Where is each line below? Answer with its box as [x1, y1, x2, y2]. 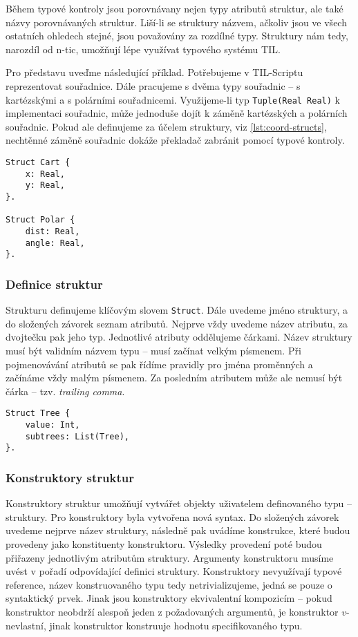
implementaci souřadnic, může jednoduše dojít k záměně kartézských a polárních [6, 106, 348, 120]
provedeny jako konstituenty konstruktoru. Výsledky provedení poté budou [6, 536, 322, 551]
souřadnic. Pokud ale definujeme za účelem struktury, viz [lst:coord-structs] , [6, 119, 327, 133]
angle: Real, [25, 238, 85, 248]
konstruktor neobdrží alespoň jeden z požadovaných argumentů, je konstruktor [6, 604, 339, 618]
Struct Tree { [6, 408, 70, 419]
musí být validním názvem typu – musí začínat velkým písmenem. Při [6, 343, 301, 357]
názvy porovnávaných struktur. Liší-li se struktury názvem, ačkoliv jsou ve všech [6, 15, 347, 29]
